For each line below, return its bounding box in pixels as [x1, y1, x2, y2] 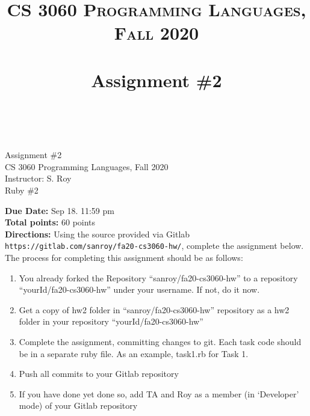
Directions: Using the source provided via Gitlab [5, 227, 190, 240]
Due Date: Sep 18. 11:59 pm [5, 204, 114, 216]
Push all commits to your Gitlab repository [19, 367, 179, 380]
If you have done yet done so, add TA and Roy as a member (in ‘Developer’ [19, 387, 299, 400]
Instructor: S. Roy [5, 172, 72, 185]
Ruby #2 [5, 183, 39, 196]
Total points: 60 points [5, 216, 96, 228]
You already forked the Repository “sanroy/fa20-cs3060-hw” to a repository [19, 271, 298, 284]
